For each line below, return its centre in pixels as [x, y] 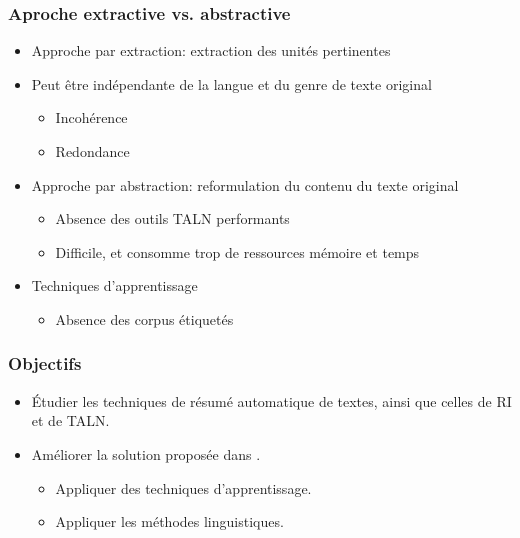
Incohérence [91, 117]
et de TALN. [70, 420]
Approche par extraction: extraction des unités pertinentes [211, 50]
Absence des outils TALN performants [172, 218]
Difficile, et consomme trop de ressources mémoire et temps [237, 251]
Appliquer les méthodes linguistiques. [169, 521]
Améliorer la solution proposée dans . [146, 453]
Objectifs [45, 363]
